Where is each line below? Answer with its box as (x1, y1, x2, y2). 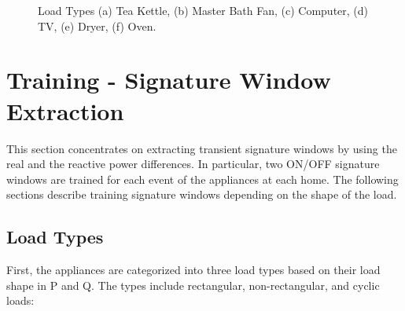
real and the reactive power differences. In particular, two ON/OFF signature (6, 155, 380, 172)
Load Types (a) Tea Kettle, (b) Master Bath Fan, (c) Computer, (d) (38, 2, 369, 18)
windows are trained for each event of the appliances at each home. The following (6, 170, 399, 187)
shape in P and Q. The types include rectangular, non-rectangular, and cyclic (6, 276, 380, 293)
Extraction (6, 94, 124, 126)
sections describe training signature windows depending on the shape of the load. (6, 186, 397, 203)
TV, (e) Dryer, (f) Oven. (38, 17, 156, 34)
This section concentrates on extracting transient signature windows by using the (6, 140, 397, 156)
